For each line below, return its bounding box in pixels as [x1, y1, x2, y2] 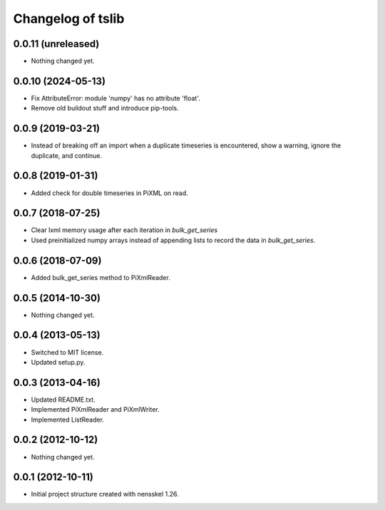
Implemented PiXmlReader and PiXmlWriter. [31, 405, 160, 414]
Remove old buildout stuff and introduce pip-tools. [31, 104, 180, 113]
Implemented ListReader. [31, 415, 105, 424]
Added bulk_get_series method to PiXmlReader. [31, 273, 170, 281]
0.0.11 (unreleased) [13, 38, 100, 50]
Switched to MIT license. [31, 348, 104, 356]
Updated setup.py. [31, 358, 86, 366]
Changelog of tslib [13, 11, 125, 26]
